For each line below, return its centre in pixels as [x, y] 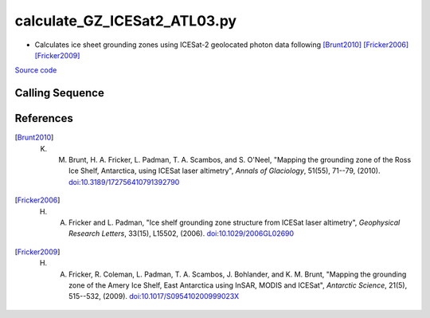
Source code [36, 70]
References [44, 118]
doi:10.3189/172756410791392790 [124, 182]
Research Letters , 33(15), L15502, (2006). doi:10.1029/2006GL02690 [182, 234]
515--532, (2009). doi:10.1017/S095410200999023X [154, 296]
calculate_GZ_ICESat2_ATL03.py [126, 21]
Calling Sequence [60, 93]
